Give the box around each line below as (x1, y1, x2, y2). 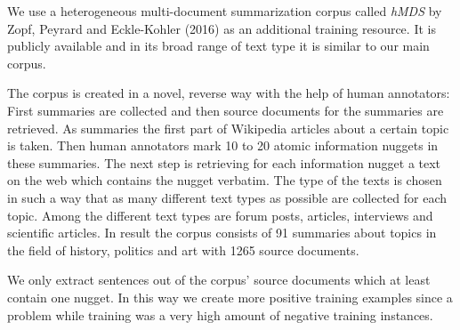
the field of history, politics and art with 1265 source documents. (7, 240, 359, 259)
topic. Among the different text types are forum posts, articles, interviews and (7, 205, 433, 224)
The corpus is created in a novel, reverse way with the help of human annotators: (7, 84, 450, 102)
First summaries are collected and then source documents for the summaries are (7, 101, 444, 119)
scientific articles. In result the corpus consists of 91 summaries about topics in (7, 223, 437, 242)
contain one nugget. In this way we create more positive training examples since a (7, 287, 453, 306)
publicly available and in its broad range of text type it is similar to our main (7, 36, 430, 55)
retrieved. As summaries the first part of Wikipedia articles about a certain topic (7, 118, 449, 137)
